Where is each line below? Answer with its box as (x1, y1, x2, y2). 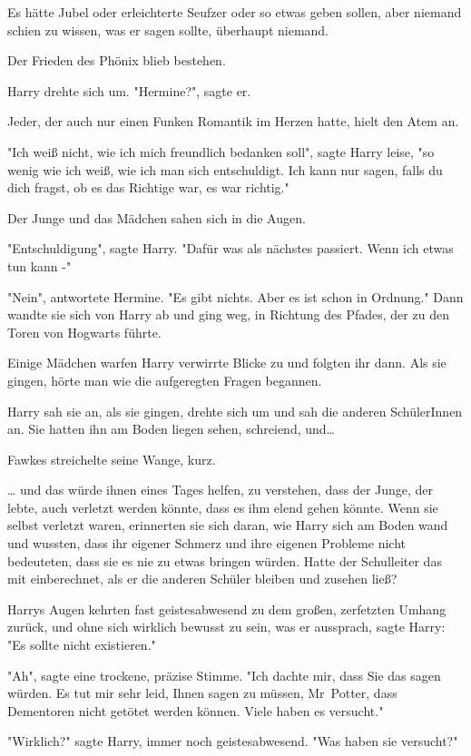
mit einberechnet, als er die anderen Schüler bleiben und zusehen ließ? (7, 569, 397, 588)
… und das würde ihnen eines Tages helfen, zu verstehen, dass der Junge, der (7, 480, 434, 499)
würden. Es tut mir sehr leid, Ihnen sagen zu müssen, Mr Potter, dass (7, 683, 397, 702)
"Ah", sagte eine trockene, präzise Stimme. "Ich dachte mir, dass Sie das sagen (7, 665, 441, 684)
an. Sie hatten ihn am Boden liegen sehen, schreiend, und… (7, 419, 335, 438)
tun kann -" (7, 256, 72, 275)
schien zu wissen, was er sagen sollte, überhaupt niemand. (7, 20, 329, 39)
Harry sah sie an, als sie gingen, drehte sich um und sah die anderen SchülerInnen (7, 401, 463, 420)
